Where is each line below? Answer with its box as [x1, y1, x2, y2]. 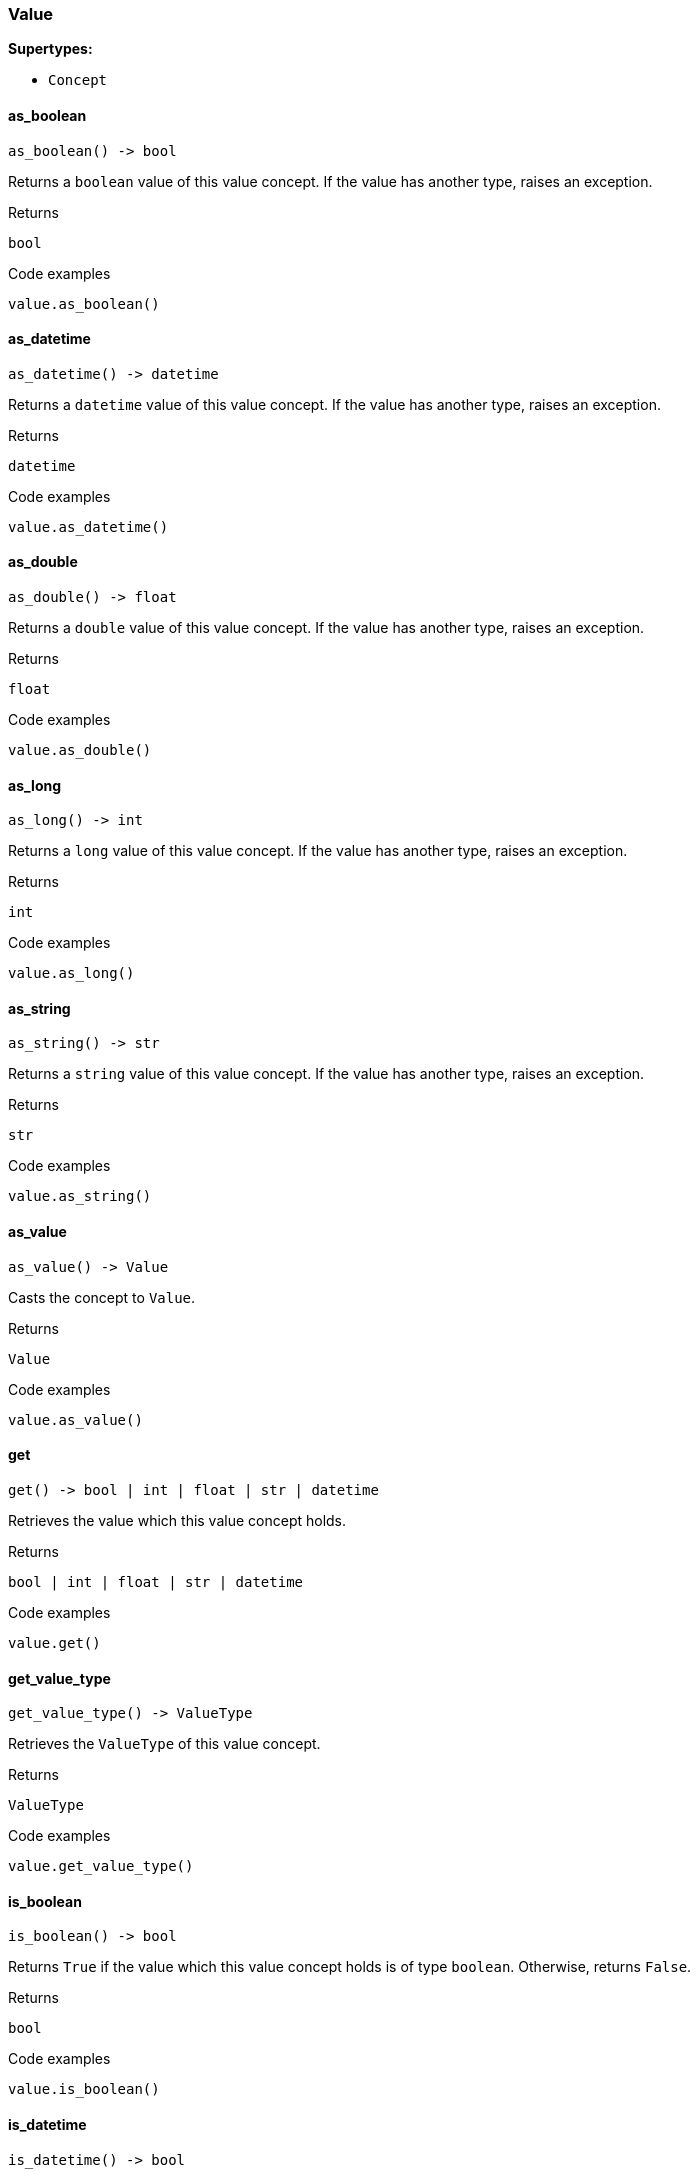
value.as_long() [8, 965, 135, 982]
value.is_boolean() [8, 2081, 160, 2098]
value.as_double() [8, 742, 152, 759]
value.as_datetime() [8, 518, 169, 535]
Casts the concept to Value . [8, 1288, 196, 1306]
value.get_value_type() [8, 1858, 194, 1875]
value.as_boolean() [8, 295, 160, 312]
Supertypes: [8, 40, 93, 58]
